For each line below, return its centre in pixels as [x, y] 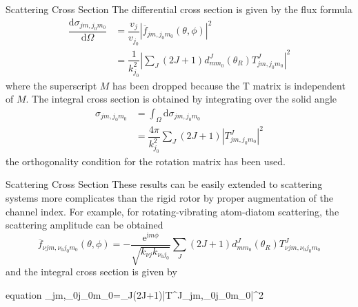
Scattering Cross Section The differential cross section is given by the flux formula [179, 9]
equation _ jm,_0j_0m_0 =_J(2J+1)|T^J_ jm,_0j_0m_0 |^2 [135, 294]
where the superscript [51, 85]
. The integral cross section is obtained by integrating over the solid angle [181, 99]
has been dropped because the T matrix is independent [229, 85]
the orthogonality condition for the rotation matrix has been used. [146, 161]
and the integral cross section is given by [91, 272]
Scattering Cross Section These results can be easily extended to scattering [164, 184]
